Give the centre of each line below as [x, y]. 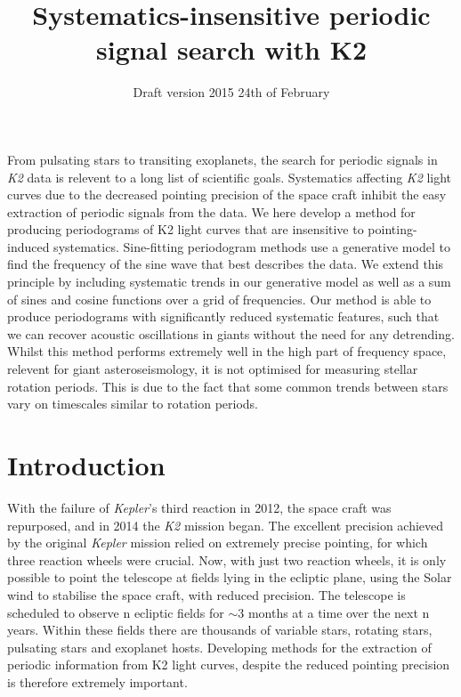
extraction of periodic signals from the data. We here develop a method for [211, 211]
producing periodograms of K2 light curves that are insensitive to [186, 229]
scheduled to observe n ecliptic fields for [116, 612]
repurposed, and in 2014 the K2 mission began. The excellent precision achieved [226, 525]
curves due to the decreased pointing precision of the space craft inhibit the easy [227, 195]
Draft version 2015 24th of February [231, 92]
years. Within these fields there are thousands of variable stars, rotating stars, [220, 630]
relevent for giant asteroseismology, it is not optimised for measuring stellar [213, 369]
